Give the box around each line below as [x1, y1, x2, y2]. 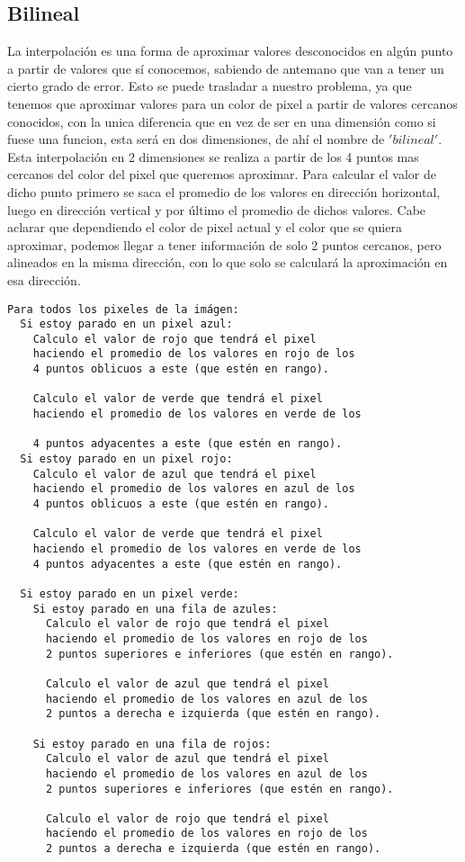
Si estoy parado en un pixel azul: [20, 318, 233, 331]
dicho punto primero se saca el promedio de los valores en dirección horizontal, [7, 182, 441, 201]
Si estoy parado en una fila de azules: [32, 602, 278, 615]
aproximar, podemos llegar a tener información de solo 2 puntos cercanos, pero [7, 235, 442, 254]
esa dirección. [7, 270, 81, 289]
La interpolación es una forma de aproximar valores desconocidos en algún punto [7, 41, 453, 60]
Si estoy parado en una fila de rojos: [32, 737, 272, 750]
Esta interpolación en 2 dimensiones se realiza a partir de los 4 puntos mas [7, 147, 419, 166]
